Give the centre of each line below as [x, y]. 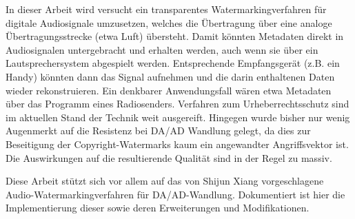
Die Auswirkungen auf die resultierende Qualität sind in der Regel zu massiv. [169, 157]
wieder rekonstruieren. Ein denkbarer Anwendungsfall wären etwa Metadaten [169, 90]
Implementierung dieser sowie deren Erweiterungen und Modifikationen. [158, 208]
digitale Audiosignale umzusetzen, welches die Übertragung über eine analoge [169, 22]
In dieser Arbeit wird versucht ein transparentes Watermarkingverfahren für [166, 9]
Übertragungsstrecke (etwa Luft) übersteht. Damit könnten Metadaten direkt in [175, 36]
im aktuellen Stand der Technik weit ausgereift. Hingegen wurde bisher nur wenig [178, 117]
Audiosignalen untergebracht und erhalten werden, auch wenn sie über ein [162, 49]
